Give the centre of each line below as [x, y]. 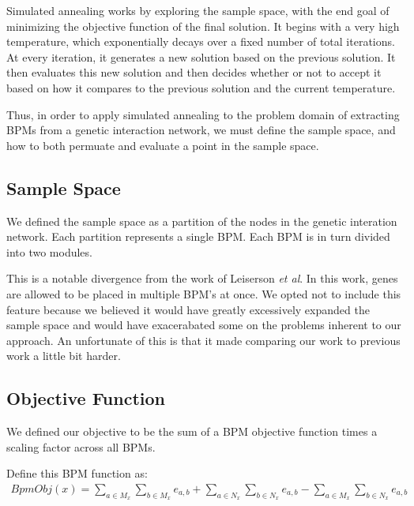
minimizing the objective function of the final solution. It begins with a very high [203, 26]
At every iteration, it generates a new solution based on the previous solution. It [201, 56]
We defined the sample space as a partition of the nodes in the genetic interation [202, 221]
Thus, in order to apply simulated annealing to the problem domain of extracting [203, 114]
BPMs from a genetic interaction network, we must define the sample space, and [201, 130]
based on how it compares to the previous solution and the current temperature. [201, 87]
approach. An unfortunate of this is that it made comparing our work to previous [203, 340]
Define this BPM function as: [77, 473]
